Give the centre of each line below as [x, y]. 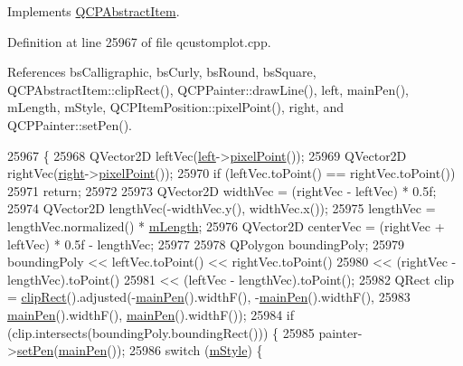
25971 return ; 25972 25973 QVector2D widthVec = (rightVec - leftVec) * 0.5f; [222, 190]
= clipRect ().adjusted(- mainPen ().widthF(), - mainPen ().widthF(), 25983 [209, 297]
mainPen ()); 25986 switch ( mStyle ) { [161, 350]
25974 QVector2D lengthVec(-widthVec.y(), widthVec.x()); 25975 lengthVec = [222, 208]
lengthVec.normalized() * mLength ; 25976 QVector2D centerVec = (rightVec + [226, 225]
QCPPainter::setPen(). [70, 124]
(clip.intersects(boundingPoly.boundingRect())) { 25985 [161, 332]
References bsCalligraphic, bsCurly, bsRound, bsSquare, [162, 72]
